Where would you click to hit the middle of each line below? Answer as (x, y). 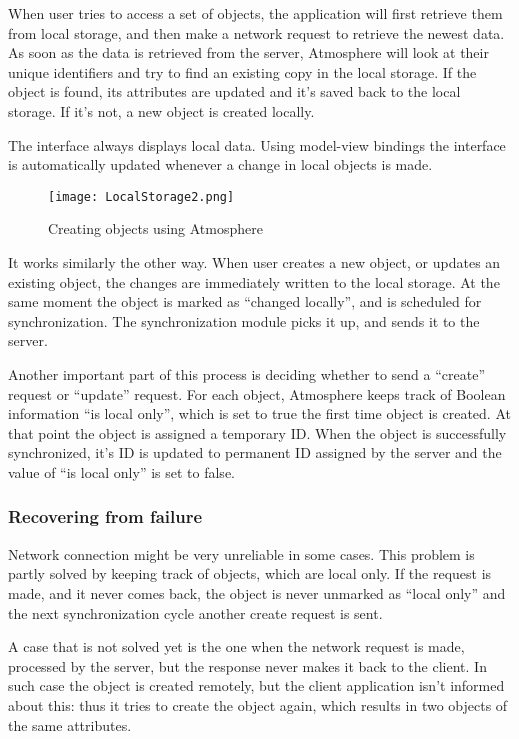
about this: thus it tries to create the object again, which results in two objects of (258, 704)
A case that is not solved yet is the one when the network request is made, (236, 646)
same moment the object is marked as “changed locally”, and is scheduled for (245, 301)
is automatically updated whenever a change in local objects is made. (220, 164)
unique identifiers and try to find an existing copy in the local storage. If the (242, 71)
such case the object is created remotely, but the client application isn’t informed (256, 685)
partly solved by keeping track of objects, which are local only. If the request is (250, 573)
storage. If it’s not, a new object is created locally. (161, 110)
